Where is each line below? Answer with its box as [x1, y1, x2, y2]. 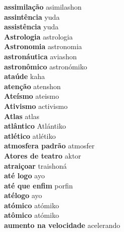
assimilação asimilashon [4, 2, 82, 12]
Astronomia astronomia [4, 41, 82, 52]
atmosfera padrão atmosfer [4, 140, 95, 151]
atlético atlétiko [4, 130, 56, 141]
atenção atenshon [4, 81, 61, 91]
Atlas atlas [4, 110, 40, 121]
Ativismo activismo [4, 100, 68, 111]
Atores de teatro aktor [4, 150, 81, 161]
